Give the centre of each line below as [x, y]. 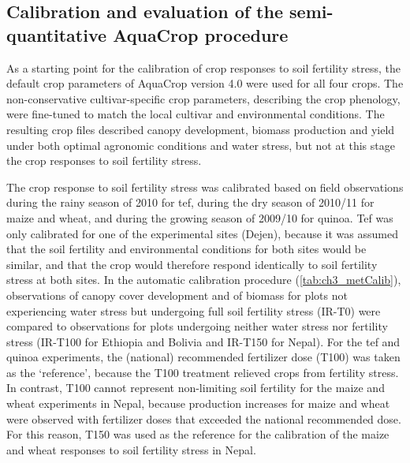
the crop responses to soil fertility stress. [104, 161]
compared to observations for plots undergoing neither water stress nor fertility [197, 326]
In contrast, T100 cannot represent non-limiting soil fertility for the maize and [196, 388]
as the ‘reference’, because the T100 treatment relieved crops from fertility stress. [203, 372]
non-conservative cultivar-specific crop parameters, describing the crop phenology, [203, 98]
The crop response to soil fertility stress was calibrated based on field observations [205, 187]
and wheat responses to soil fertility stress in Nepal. [131, 449]
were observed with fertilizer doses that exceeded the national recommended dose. [204, 418]
